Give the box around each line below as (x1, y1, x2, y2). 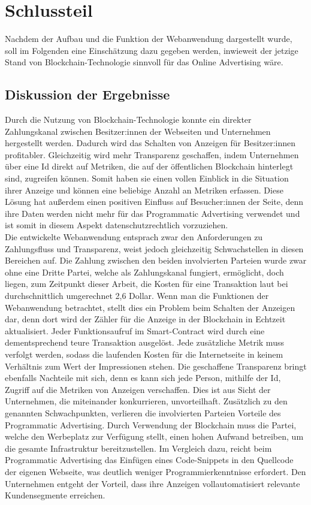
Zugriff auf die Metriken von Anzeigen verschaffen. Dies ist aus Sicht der (5, 383, 271, 395)
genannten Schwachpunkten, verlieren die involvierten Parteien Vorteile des (5, 406, 281, 419)
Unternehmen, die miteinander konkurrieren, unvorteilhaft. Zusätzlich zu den (5, 395, 288, 407)
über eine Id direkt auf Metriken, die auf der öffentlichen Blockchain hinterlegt (5, 160, 294, 173)
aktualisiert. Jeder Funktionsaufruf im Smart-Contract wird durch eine (5, 324, 265, 337)
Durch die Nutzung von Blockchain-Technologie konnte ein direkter (5, 113, 252, 126)
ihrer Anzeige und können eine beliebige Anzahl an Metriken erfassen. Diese (5, 183, 283, 196)
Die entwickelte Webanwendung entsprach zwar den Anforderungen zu (5, 231, 263, 243)
